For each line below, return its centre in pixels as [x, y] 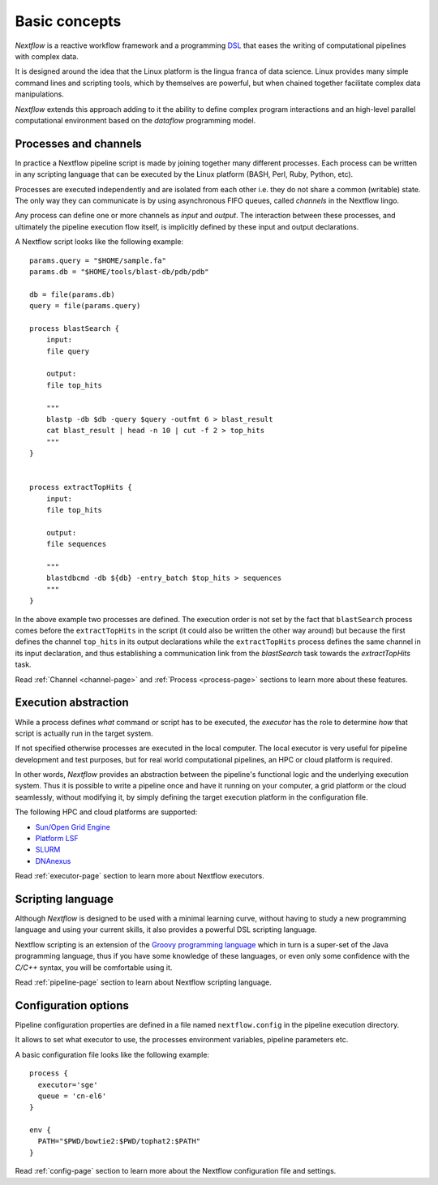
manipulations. [39, 94]
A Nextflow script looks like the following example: [99, 242]
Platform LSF [57, 839]
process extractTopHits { [81, 487]
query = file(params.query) [85, 306]
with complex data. [47, 56]
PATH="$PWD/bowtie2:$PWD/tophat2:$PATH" [119, 1141]
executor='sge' [68, 1084]
